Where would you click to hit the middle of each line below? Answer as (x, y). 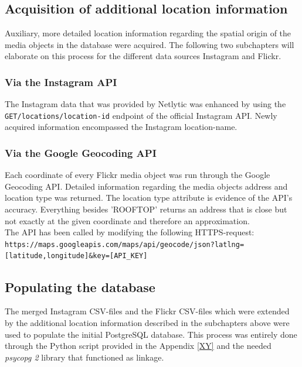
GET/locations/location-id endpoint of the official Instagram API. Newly (141, 115)
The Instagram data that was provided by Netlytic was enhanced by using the (145, 104)
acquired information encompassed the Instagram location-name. (121, 127)
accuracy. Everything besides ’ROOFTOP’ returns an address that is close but (146, 209)
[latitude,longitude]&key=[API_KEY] (76, 256)
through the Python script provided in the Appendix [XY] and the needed (138, 346)
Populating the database (80, 287)
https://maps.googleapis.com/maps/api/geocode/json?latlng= (125, 244)
